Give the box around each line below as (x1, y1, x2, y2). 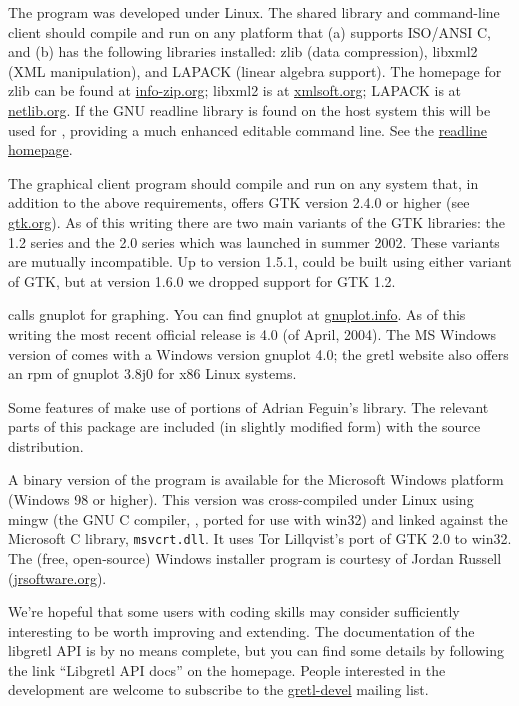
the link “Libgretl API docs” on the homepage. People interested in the (8, 659, 446, 680)
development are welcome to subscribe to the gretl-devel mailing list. (8, 679, 429, 700)
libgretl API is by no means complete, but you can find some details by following (8, 640, 504, 661)
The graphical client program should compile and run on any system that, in (8, 172, 479, 193)
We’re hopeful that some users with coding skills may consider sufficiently (8, 601, 460, 622)
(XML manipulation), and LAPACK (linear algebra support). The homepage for (8, 60, 502, 81)
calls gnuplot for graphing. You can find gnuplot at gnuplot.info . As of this (8, 304, 466, 325)
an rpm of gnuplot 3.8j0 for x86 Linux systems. (8, 363, 297, 384)
